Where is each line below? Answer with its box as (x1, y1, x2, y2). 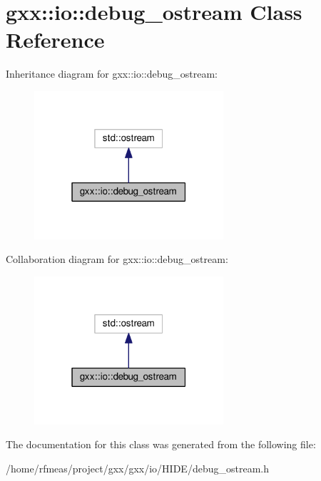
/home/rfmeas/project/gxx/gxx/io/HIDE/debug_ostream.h (6, 460, 269, 475)
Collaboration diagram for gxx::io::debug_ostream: (6, 252, 228, 267)
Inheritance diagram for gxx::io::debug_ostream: (6, 66, 218, 81)
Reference (6, 25, 105, 54)
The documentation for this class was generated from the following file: (6, 437, 316, 452)
